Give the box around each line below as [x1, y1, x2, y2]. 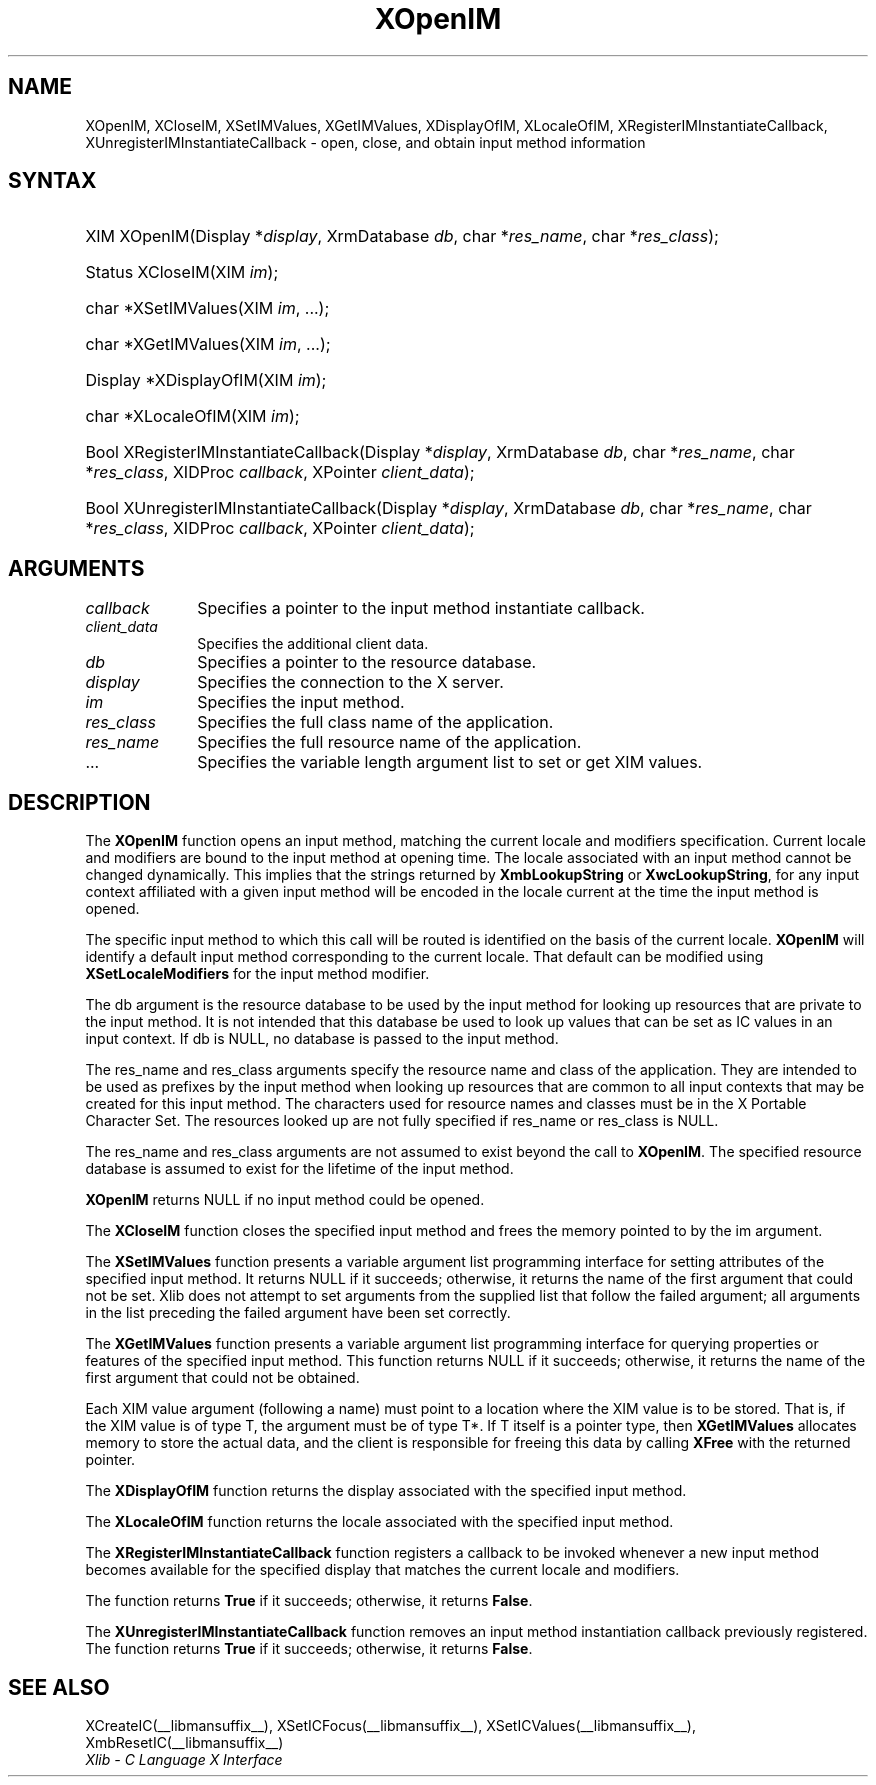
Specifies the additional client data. [197, 635, 429, 653]
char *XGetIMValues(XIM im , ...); [85, 334, 331, 355]
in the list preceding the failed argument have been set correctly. [85, 1304, 511, 1322]
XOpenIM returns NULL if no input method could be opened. [85, 1191, 485, 1209]
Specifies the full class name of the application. [197, 712, 554, 733]
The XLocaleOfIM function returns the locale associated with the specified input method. [85, 1513, 674, 1531]
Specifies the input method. [197, 692, 405, 713]
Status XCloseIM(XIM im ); [85, 262, 279, 283]
